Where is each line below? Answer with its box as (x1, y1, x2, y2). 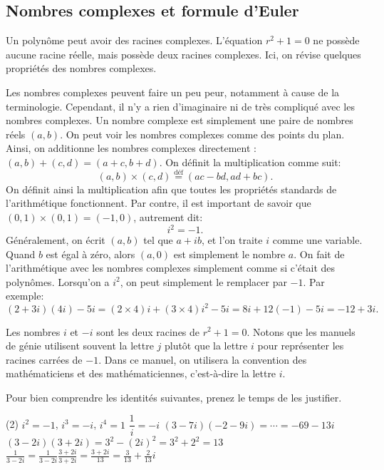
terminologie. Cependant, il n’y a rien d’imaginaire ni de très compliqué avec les (6, 98, 355, 113)
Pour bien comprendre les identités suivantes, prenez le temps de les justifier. (6, 389, 342, 404)
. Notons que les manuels (247, 324, 356, 339)
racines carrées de (6, 352, 83, 367)
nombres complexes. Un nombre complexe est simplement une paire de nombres (6, 113, 353, 128)
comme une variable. (272, 233, 363, 247)
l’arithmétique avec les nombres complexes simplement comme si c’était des (6, 260, 336, 275)
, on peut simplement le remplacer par (120, 274, 287, 289)
